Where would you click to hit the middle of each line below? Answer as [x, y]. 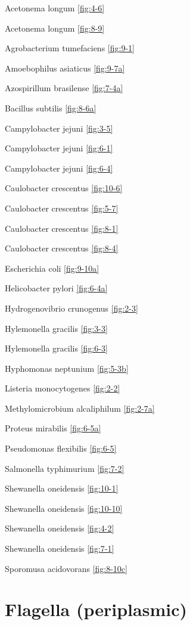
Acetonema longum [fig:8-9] [55, 28]
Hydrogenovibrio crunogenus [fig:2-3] [71, 308]
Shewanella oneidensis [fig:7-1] [60, 548]
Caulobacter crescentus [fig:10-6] [64, 188]
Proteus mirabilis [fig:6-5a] [53, 428]
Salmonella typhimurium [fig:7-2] [65, 468]
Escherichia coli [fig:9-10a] [52, 268]
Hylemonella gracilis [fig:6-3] [56, 348]
